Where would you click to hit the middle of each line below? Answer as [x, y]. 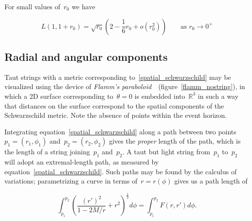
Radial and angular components [86, 56]
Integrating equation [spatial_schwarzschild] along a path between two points [120, 131]
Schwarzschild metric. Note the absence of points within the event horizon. [116, 115]
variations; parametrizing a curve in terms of [71, 181]
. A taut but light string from [166, 152]
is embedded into [160, 96]
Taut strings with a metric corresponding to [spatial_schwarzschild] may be [118, 77]
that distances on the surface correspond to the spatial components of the [114, 105]
